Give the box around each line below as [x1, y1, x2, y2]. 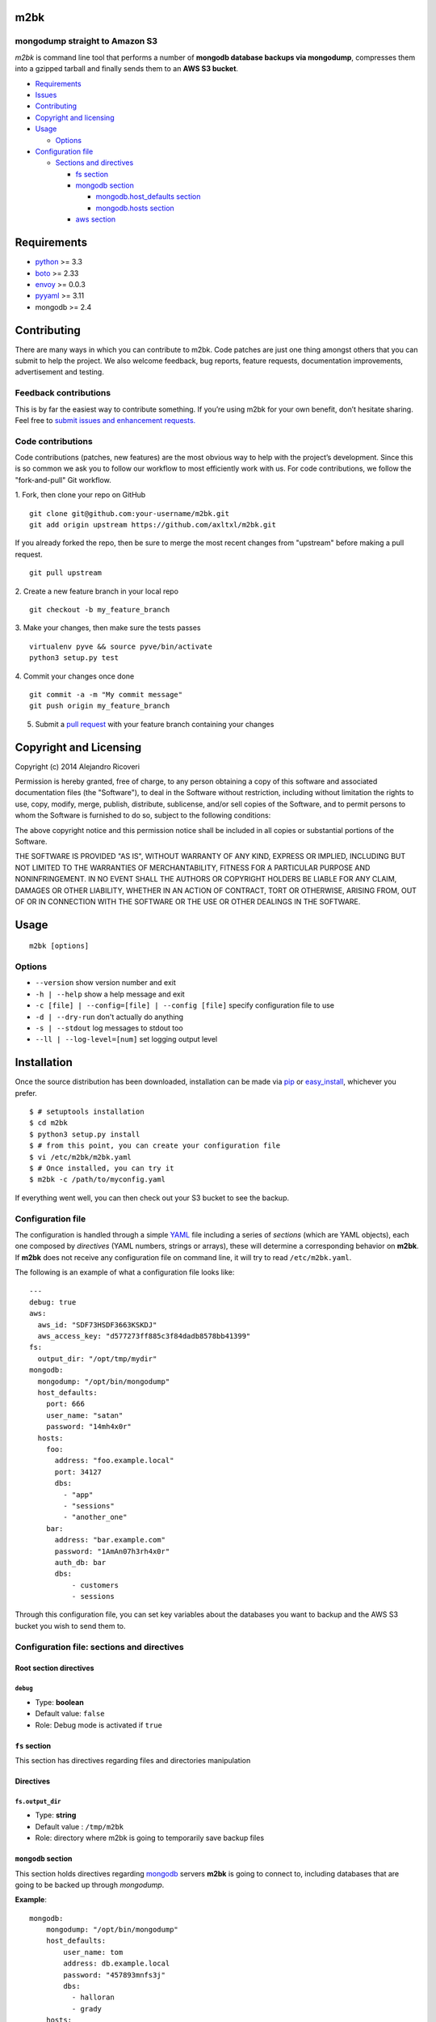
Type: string [35, 1810, 77, 1820]
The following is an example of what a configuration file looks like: [15, 1267, 235, 1277]
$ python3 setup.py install [29, 1129, 140, 1139]
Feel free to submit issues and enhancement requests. [15, 415, 196, 425]
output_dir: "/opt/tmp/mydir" [37, 1354, 157, 1363]
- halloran [71, 1993, 115, 2002]
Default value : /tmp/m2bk [35, 1821, 124, 1831]
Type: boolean [35, 1697, 84, 1707]
